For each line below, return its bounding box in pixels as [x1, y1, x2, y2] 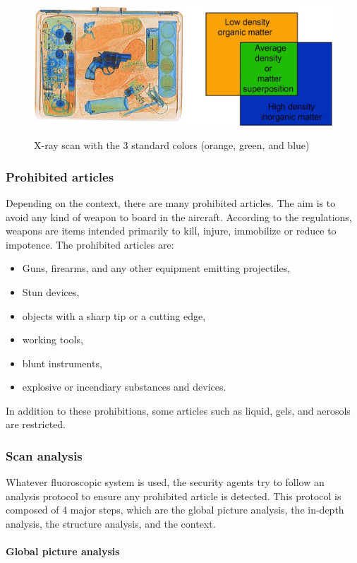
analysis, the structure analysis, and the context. [6, 516, 216, 531]
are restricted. [6, 417, 66, 432]
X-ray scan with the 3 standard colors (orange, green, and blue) [34, 138, 310, 153]
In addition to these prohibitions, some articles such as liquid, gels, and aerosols [6, 403, 351, 417]
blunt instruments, [22, 355, 102, 370]
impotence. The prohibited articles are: [6, 237, 174, 251]
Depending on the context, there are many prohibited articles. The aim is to [6, 195, 336, 210]
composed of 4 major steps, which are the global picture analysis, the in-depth [6, 502, 344, 517]
